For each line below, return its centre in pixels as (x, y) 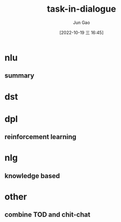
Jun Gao (81, 22)
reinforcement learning (40, 137)
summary (20, 76)
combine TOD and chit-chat (48, 215)
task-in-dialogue (81, 9)
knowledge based (32, 176)
